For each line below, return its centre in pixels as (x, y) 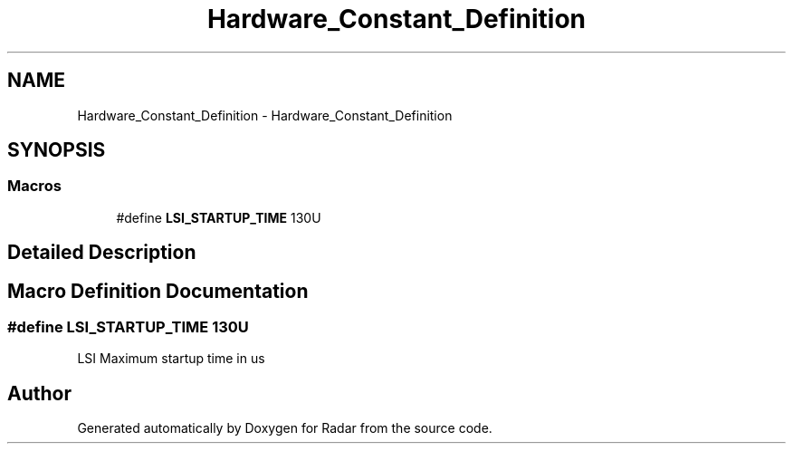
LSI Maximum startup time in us (171, 359)
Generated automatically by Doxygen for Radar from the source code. (285, 428)
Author (39, 393)
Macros (34, 186)
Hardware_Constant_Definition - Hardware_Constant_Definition (265, 115)
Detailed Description (102, 253)
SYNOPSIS (57, 150)
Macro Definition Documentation (158, 291)
